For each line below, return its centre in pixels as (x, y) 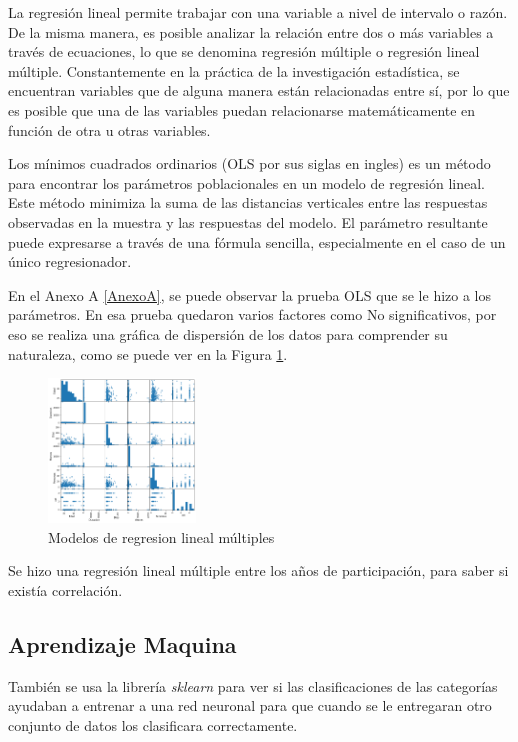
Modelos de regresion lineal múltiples (161, 536)
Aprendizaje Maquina (122, 643)
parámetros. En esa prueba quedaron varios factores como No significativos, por (252, 314)
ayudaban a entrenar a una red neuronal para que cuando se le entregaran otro (250, 705)
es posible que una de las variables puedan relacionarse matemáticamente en (242, 109)
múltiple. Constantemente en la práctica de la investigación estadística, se (234, 70)
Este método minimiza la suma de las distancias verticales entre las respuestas (248, 202)
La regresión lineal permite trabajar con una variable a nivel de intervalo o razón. (258, 12)
